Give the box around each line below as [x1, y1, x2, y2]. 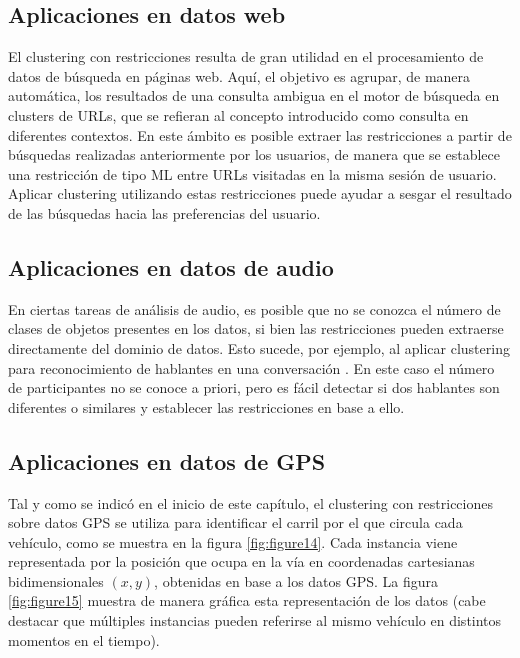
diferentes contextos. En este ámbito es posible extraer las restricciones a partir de [8, 124, 512, 145]
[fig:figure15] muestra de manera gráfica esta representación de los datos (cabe [8, 590, 486, 611]
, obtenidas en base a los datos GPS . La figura [154, 570, 439, 591]
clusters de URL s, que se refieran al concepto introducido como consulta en [8, 104, 469, 125]
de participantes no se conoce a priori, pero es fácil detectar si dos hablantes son [8, 377, 500, 398]
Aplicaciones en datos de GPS [8, 445, 326, 476]
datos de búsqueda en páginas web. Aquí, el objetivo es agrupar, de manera [8, 65, 471, 86]
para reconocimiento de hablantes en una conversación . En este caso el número [8, 357, 495, 378]
